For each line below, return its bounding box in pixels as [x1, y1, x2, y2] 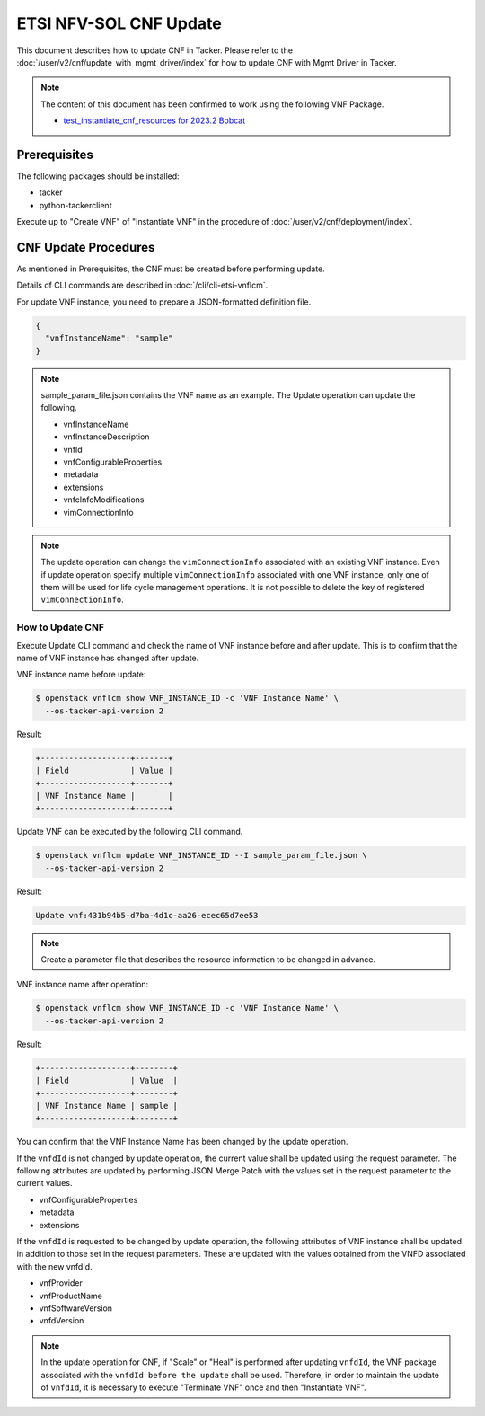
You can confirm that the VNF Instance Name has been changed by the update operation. [16, 1137, 348, 1147]
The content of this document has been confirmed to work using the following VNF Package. [40, 99, 384, 110]
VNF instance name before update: [16, 669, 146, 680]
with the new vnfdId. [16, 1261, 93, 1271]
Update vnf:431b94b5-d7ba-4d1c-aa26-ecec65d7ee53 [35, 910, 259, 920]
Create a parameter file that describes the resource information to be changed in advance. [40, 954, 376, 965]
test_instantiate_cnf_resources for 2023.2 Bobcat [63, 115, 246, 126]
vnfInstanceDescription [63, 431, 150, 442]
